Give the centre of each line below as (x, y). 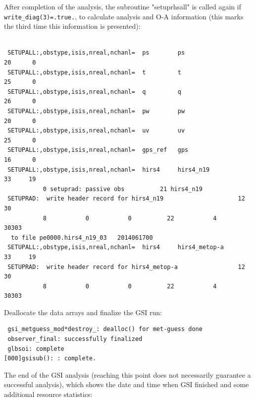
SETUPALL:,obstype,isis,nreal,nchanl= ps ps (96, 53)
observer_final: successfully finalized (75, 339)
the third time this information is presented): (72, 26)
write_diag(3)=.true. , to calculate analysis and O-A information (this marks (124, 16)
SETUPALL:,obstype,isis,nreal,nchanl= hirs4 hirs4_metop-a (116, 247)
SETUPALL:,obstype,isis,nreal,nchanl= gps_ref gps (98, 150)
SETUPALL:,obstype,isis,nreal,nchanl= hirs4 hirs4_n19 (109, 169)
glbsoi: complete (36, 349)
